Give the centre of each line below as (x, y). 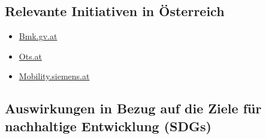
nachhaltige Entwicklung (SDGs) (108, 126)
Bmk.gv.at (38, 36)
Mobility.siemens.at (54, 76)
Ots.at (30, 56)
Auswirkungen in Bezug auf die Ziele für (133, 108)
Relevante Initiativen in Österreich (115, 11)
